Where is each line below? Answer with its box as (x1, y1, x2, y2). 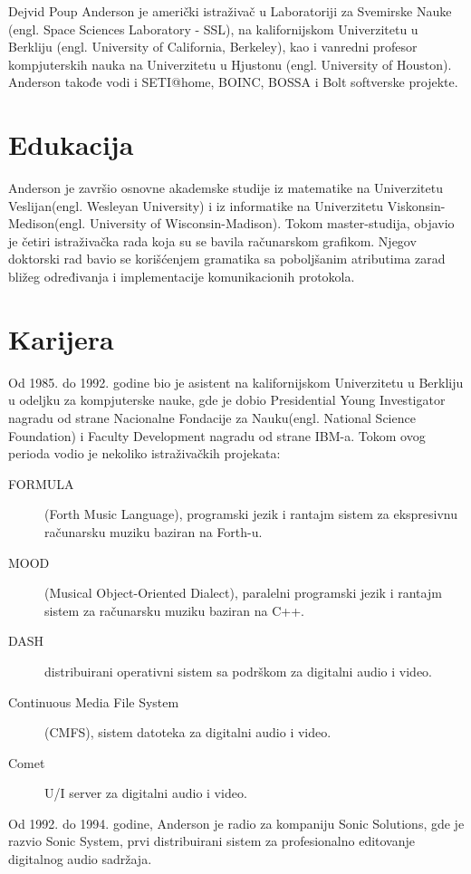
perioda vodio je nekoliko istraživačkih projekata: (8, 444, 281, 463)
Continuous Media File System (8, 692, 179, 711)
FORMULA (8, 474, 74, 493)
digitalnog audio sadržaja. (8, 850, 152, 869)
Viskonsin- (387, 196, 446, 215)
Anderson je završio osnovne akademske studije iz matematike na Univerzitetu (8, 178, 443, 197)
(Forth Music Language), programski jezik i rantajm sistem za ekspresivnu (44, 504, 458, 523)
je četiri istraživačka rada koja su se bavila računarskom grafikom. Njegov (8, 231, 417, 250)
